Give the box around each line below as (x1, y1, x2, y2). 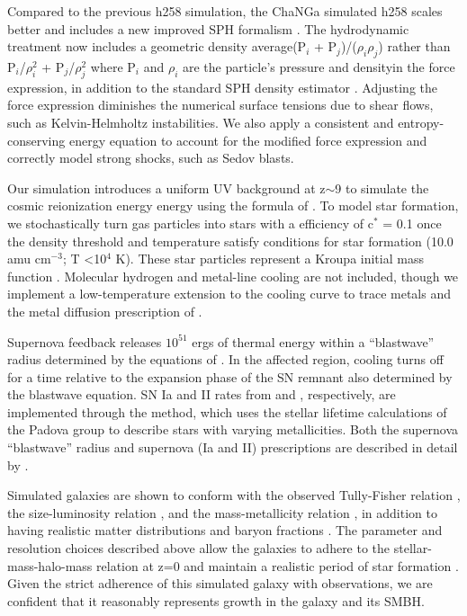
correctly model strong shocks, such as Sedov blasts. (7, 148, 294, 167)
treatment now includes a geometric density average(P (7, 37, 307, 56)
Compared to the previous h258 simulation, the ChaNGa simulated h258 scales (7, 2, 443, 20)
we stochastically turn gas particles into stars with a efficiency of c (7, 213, 373, 232)
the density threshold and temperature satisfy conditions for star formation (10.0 (7, 231, 454, 250)
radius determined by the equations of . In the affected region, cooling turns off (7, 350, 444, 369)
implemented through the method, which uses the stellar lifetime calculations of (7, 402, 447, 421)
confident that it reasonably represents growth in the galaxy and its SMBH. (7, 591, 425, 610)
